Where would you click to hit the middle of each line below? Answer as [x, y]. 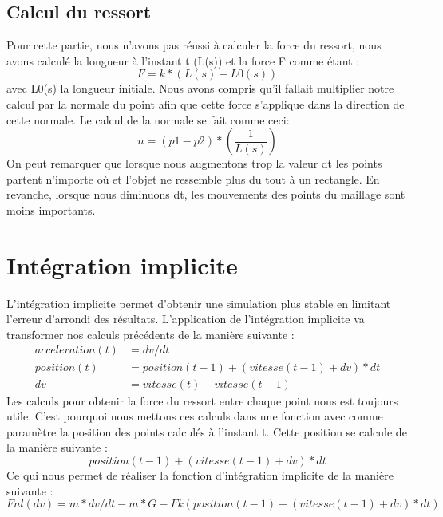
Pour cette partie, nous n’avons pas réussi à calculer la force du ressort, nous [194, 45]
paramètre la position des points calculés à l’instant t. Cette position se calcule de [207, 431]
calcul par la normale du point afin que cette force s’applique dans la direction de [206, 103]
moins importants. [51, 209]
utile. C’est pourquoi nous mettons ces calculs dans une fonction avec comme [195, 416]
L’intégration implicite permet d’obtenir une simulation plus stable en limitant [199, 303]
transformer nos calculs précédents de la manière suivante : [150, 334]
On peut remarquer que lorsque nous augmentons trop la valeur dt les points [194, 163]
